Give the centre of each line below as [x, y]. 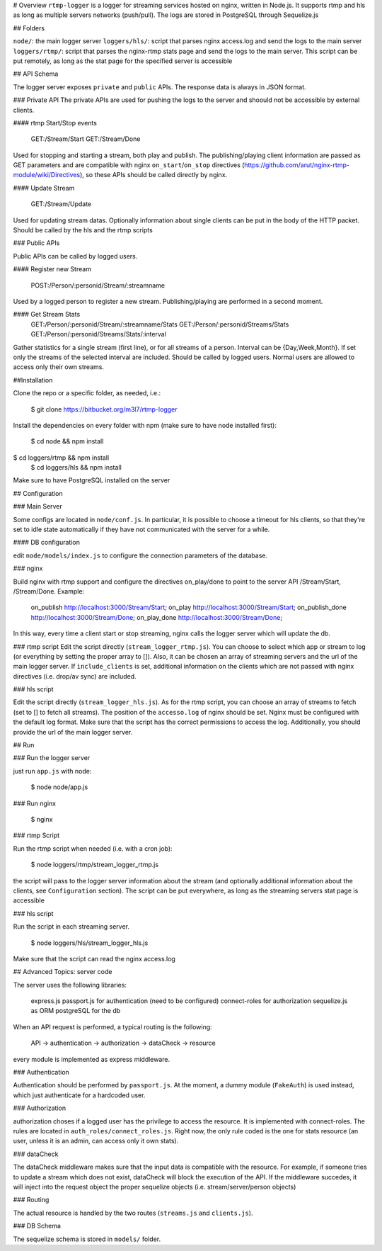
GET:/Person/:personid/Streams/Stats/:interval [98, 334]
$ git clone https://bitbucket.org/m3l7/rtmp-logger [104, 409]
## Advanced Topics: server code [63, 972]
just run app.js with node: [52, 771]
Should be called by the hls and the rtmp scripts [83, 230]
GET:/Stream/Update [61, 204]
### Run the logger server [52, 758]
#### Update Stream [44, 188]
